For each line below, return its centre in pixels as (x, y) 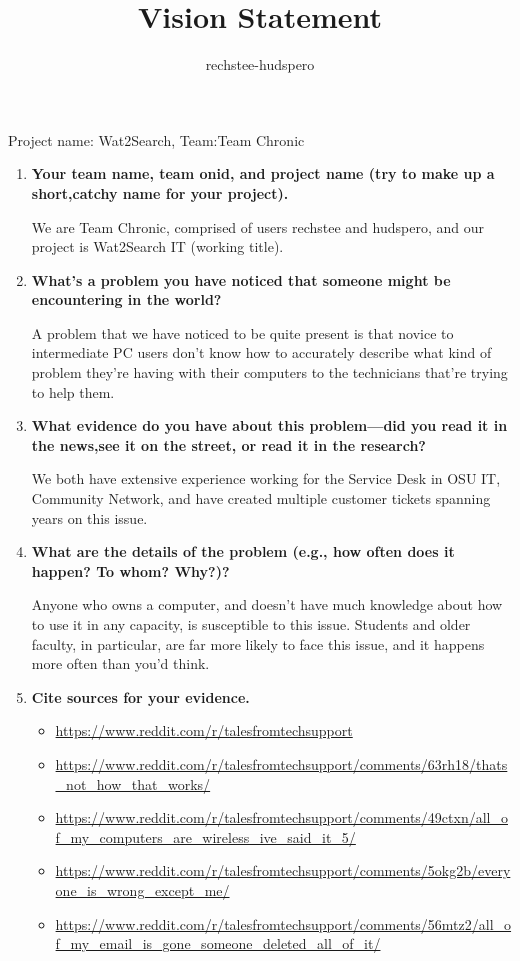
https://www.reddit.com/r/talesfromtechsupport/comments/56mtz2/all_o (283, 923)
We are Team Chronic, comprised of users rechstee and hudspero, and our (257, 226)
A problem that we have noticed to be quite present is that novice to (242, 332)
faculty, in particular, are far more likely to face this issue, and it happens (258, 643)
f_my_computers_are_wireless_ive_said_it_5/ (205, 836)
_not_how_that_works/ (133, 783)
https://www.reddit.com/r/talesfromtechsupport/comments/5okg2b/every (283, 870)
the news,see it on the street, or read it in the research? (228, 444)
